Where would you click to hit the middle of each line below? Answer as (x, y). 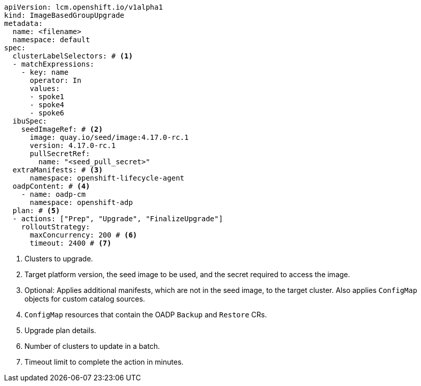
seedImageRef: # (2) (62, 129)
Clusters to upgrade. (59, 259)
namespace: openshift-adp (81, 202)
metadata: (23, 23)
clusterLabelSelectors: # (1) (73, 56)
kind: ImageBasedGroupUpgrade (64, 15)
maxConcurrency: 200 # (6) (83, 235)
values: (45, 88)
